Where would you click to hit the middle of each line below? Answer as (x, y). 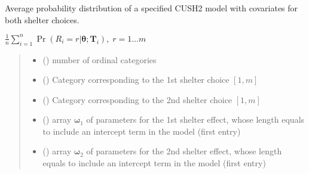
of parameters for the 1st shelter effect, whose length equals (195, 119)
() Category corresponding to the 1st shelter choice (136, 80)
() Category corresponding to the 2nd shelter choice (137, 99)
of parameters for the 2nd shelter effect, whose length (184, 151)
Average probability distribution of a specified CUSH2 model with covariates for (152, 8)
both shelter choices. (42, 19)
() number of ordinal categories (100, 59)
